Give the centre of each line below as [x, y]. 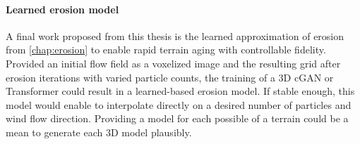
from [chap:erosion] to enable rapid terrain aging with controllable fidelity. [166, 50]
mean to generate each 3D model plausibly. [99, 132]
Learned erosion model [62, 9]
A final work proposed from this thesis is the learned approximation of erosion [175, 35]
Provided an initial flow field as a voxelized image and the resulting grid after [173, 63]
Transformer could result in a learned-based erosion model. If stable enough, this [180, 91]
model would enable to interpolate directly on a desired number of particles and [179, 104]
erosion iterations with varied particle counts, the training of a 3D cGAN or [170, 77]
